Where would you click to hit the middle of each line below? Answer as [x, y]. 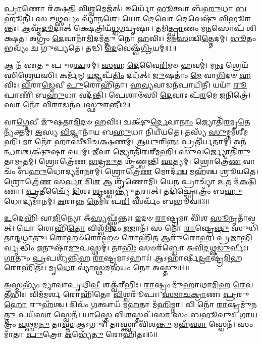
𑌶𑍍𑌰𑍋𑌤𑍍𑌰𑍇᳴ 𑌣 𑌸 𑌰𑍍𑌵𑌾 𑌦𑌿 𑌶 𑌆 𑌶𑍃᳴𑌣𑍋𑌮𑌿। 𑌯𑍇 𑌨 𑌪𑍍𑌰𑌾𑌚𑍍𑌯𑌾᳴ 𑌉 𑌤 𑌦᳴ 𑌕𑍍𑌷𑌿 [130, 181]
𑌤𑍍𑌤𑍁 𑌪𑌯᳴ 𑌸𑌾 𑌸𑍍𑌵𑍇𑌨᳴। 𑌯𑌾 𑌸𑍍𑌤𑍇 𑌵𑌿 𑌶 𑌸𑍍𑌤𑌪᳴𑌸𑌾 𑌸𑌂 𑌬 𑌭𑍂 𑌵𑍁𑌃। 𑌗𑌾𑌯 [131, 314]
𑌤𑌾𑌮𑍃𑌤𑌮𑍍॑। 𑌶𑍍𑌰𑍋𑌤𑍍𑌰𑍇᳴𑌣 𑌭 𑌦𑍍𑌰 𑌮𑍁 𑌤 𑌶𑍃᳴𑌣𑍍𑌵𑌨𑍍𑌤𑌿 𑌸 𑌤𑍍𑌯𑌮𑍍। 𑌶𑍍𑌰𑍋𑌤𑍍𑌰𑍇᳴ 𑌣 [122, 161]
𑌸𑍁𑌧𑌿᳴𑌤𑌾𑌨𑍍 [245, 227]
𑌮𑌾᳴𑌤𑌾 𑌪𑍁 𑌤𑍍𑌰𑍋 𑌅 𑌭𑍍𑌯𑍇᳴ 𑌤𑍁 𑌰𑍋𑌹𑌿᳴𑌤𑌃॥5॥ [81, 334]
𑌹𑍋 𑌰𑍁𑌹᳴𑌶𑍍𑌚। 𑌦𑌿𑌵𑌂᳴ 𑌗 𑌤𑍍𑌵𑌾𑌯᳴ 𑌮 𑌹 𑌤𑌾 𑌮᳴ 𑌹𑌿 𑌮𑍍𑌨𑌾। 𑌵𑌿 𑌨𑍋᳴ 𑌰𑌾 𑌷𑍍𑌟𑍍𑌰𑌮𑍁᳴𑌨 [130, 304]
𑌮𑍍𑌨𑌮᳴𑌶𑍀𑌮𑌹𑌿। [237, 131]
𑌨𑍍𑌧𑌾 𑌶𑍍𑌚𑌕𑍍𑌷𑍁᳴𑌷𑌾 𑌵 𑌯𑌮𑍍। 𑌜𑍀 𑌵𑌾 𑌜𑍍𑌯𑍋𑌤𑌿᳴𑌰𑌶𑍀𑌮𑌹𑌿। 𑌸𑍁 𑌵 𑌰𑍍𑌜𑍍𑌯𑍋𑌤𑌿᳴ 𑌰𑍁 [127, 151]
